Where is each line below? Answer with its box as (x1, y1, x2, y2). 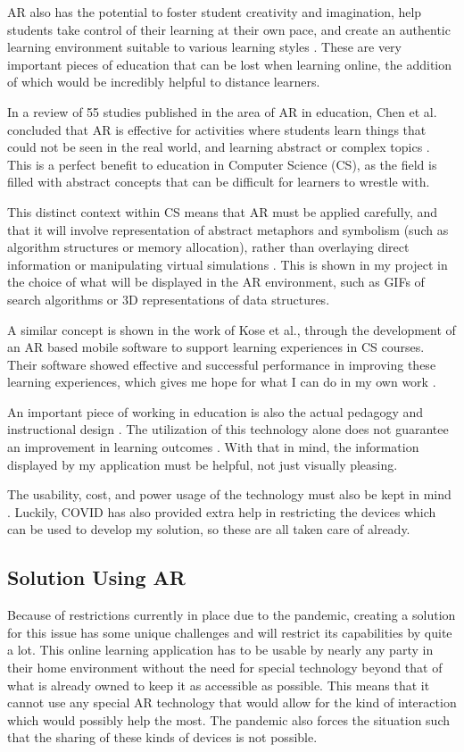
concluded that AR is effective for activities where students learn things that (7, 120, 427, 138)
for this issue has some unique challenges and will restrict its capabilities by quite (7, 622, 452, 641)
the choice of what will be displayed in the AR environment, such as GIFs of (7, 272, 425, 291)
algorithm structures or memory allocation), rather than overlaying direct (7, 238, 410, 256)
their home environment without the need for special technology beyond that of (7, 658, 443, 677)
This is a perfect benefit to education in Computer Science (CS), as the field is (7, 155, 437, 173)
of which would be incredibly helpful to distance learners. (7, 72, 320, 91)
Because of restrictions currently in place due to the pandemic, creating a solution (7, 606, 456, 624)
